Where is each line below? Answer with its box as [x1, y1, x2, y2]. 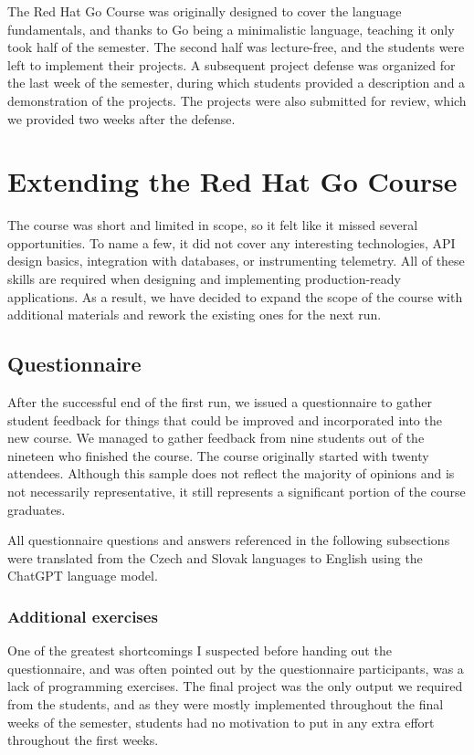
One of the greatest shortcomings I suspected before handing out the [7, 641, 392, 660]
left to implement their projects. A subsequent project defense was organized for [7, 55, 456, 74]
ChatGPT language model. [7, 566, 158, 585]
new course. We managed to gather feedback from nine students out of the [7, 428, 425, 447]
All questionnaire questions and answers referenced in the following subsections [7, 530, 450, 550]
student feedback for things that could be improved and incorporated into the [7, 410, 442, 429]
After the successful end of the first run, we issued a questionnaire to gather [7, 393, 433, 412]
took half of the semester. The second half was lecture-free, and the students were [7, 37, 465, 57]
